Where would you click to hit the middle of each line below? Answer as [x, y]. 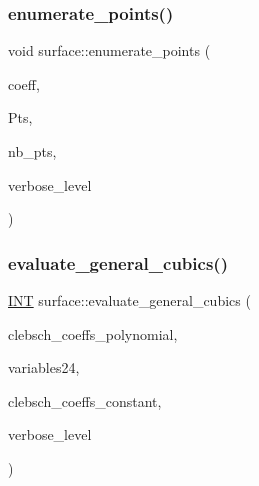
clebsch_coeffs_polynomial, [93, 333]
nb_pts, [32, 151]
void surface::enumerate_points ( [109, 50]
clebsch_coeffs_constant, [85, 400]
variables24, [44, 367]
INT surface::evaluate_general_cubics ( [129, 300]
